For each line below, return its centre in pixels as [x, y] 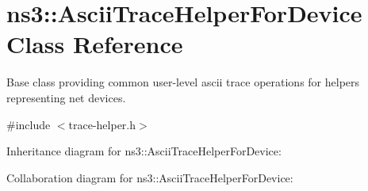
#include [29, 124]
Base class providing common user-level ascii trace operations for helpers [183, 82]
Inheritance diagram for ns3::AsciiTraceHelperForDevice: [144, 151]
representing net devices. [66, 97]
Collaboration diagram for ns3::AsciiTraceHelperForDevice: [150, 177]
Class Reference [95, 44]
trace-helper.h [102, 124]
